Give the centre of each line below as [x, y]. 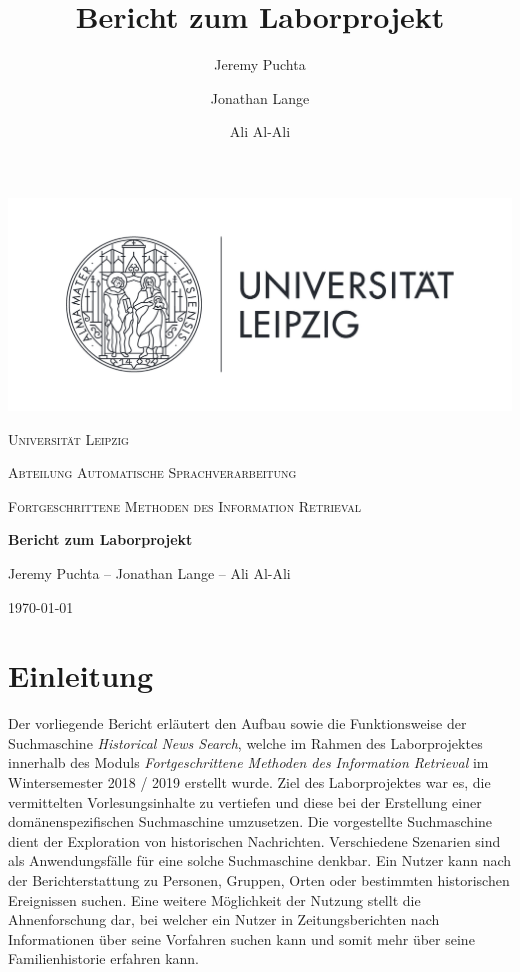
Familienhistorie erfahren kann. [103, 958]
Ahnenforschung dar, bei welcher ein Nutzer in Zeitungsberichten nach [224, 919]
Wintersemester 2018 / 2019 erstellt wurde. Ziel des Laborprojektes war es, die [249, 782]
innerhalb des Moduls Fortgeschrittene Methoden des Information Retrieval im [248, 762]
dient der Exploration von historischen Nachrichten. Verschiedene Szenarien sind [254, 840]
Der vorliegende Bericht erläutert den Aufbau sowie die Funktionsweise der [237, 723]
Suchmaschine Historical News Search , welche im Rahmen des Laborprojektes [245, 742]
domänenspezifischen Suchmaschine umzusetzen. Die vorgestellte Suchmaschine [250, 821]
